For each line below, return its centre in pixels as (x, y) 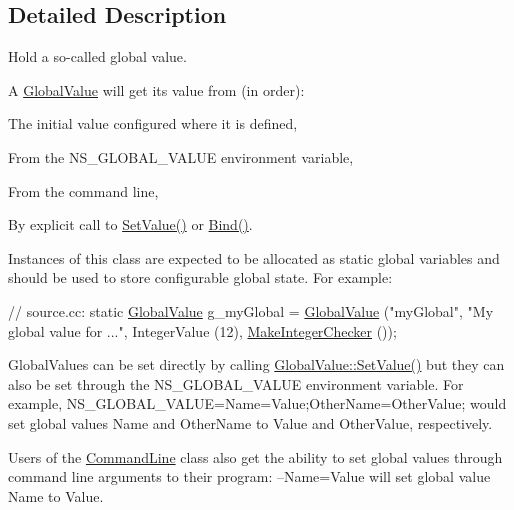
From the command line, (83, 190)
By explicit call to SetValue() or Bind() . (130, 224)
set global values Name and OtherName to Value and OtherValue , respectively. (250, 422)
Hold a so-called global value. (97, 56)
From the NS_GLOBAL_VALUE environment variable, (181, 156)
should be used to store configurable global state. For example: (200, 277)
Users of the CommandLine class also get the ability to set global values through (255, 456)
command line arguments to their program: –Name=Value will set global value (249, 476)
